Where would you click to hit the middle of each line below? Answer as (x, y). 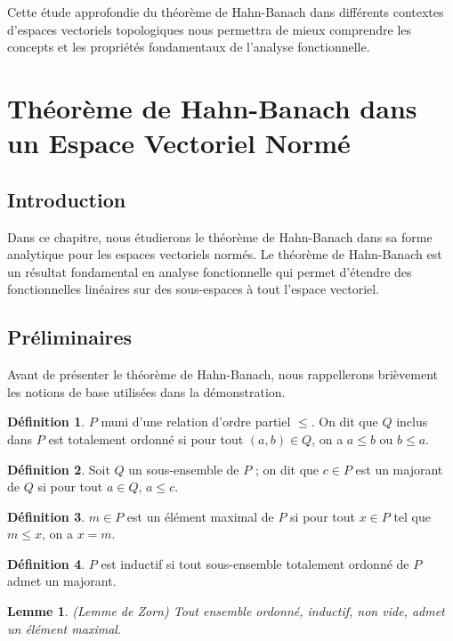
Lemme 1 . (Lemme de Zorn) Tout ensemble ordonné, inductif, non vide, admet (226, 611)
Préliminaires (70, 337)
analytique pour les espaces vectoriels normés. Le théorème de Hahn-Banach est (225, 254)
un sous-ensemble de (184, 469)
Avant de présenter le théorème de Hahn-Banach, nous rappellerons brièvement (223, 374)
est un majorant (399, 469)
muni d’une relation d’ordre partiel (196, 422)
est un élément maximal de (200, 516)
